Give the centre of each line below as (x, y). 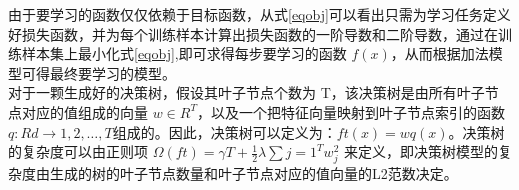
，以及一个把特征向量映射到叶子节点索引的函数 (350, 111)
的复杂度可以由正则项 (78, 151)
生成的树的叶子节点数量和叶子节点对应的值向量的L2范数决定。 (253, 173)
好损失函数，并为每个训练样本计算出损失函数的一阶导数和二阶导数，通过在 (253, 33)
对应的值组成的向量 (84, 111)
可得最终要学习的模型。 (98, 72)
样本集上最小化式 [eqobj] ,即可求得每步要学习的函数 (184, 53)
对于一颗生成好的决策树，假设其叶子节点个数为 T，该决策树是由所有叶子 (246, 92)
